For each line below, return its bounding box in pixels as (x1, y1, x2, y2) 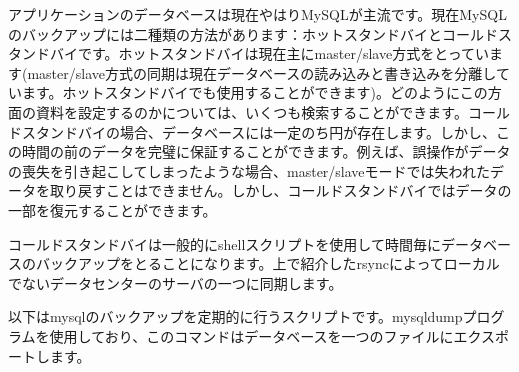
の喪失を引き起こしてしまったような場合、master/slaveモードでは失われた (8, 160, 490, 181)
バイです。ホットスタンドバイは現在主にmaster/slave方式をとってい (49, 43, 490, 64)
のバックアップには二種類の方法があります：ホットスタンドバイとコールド (8, 23, 498, 44)
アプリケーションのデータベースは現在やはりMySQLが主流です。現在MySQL (8, 4, 507, 24)
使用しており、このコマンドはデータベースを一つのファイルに (49, 325, 454, 346)
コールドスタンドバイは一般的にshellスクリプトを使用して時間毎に (8, 233, 441, 254)
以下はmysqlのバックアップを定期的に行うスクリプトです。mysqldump (8, 306, 463, 327)
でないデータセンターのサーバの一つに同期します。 (8, 272, 343, 293)
